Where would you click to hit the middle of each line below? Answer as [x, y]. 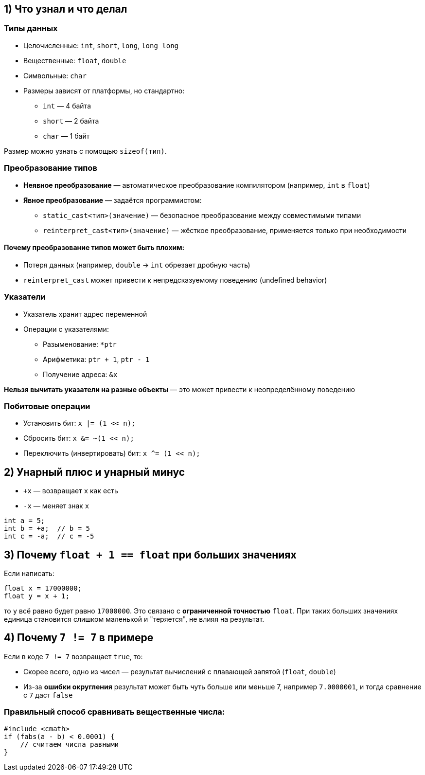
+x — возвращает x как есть [71, 491]
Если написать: [29, 573]
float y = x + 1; [37, 596]
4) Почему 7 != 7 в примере [79, 638]
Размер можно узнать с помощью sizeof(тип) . [85, 151]
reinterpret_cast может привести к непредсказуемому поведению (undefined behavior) [175, 280]
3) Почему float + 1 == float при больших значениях [150, 555]
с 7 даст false [48, 695]
